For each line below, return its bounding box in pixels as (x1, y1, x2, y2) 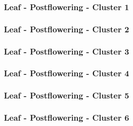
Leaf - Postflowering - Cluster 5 (4, 89, 129, 101)
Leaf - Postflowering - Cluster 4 (4, 67, 129, 79)
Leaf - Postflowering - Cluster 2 (4, 23, 129, 35)
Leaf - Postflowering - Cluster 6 (4, 112, 129, 124)
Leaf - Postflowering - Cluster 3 (4, 45, 129, 57)
